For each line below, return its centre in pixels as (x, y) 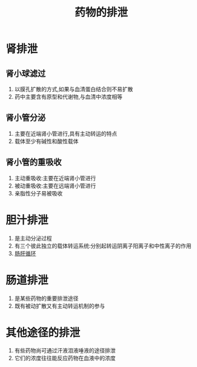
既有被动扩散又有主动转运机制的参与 (60, 306)
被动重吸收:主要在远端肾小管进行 (55, 186)
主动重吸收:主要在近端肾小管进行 (55, 178)
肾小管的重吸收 (34, 162)
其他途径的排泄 (43, 333)
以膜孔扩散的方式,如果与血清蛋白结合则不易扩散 (74, 89)
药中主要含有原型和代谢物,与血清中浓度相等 (68, 97)
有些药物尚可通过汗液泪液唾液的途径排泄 (65, 351)
